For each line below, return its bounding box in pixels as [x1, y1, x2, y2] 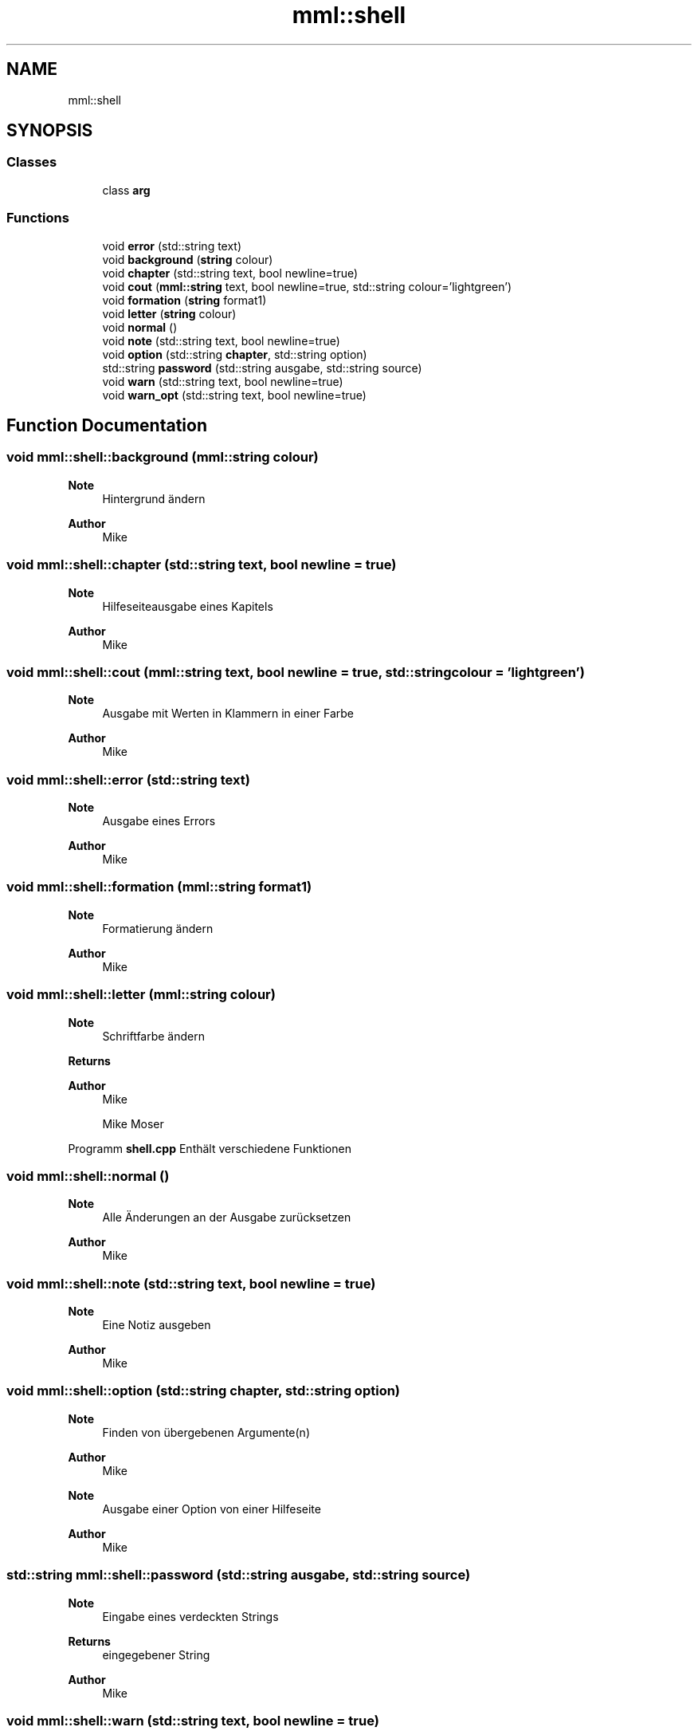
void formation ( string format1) [102, 293, 267, 307]
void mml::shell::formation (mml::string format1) [6, 879, 312, 895]
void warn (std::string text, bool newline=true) [102, 374, 343, 388]
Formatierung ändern [102, 921, 214, 935]
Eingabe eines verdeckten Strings [102, 1609, 279, 1623]
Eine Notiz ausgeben [102, 1318, 211, 1332]
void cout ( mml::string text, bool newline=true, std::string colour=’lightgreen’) [102, 279, 512, 293]
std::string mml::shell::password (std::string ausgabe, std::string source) [6, 1567, 471, 1584]
